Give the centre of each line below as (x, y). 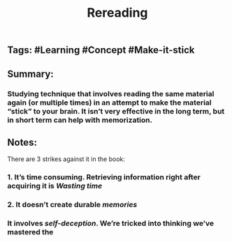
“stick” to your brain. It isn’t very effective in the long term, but (116, 111)
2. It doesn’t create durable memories (72, 205)
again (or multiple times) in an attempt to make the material (109, 103)
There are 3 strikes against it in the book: (66, 159)
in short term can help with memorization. (80, 120)
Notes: (22, 142)
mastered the (30, 232)
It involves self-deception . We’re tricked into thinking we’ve (111, 223)
